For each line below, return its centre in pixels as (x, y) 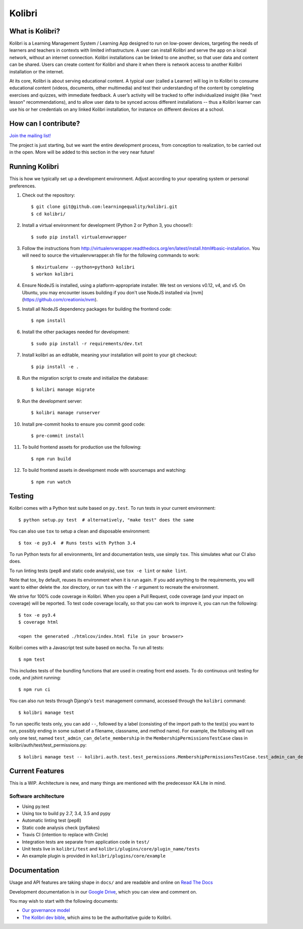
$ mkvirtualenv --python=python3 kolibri (83, 267)
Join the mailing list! (30, 136)
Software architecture (37, 796)
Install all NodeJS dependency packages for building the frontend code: (97, 309)
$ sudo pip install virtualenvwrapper (79, 237)
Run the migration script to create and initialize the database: (85, 378)
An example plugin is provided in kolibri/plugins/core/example (94, 856)
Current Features (37, 771)
